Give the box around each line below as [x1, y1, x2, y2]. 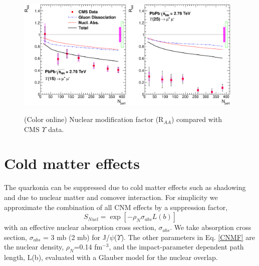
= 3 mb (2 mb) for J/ [43, 231, 110, 242]
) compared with [171, 114, 222, 124]
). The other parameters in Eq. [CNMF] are [121, 231, 255, 242]
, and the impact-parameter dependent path [109, 241, 244, 252]
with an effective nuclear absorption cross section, [4, 222, 156, 232]
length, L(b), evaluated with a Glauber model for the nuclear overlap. [4, 252, 218, 262]
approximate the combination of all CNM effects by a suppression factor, [4, 201, 228, 212]
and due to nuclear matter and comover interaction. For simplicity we [4, 192, 218, 202]
